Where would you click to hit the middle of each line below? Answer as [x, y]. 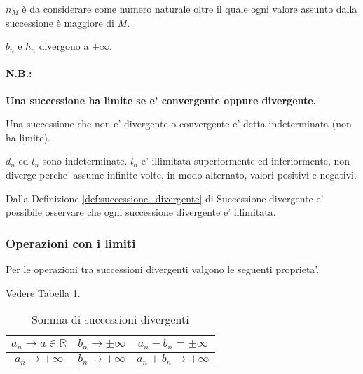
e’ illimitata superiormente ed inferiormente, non [246, 161]
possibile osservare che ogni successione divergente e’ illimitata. [141, 212]
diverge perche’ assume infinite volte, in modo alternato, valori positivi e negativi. [181, 174]
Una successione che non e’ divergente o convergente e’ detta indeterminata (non [179, 124]
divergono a [64, 46]
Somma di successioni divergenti [110, 319]
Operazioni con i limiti [71, 243]
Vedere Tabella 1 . [43, 292]
